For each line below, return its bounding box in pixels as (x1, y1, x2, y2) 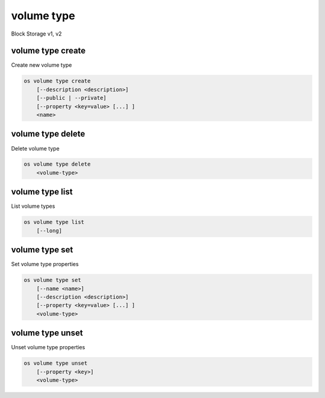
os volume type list (23, 219, 84, 226)
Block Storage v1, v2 (11, 30, 63, 37)
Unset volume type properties (11, 344, 85, 351)
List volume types (11, 202, 55, 210)
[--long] (36, 227, 63, 234)
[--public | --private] (36, 95, 107, 102)
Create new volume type (11, 61, 72, 69)
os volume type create (23, 78, 91, 84)
